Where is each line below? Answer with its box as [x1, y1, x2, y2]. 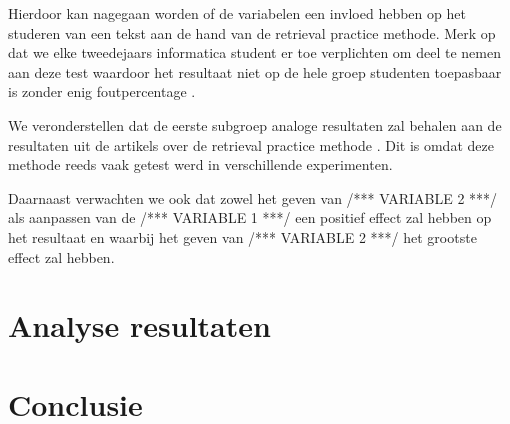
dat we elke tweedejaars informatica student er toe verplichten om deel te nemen [8, 42, 501, 63]
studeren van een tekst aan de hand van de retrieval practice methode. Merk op [8, 22, 496, 43]
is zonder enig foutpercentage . [8, 81, 196, 102]
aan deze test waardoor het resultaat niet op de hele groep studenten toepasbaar [8, 61, 502, 82]
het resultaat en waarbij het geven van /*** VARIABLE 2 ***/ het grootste [8, 226, 477, 247]
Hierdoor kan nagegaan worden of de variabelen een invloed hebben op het [8, 3, 466, 23]
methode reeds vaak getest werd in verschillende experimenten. [8, 154, 393, 175]
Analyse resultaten [8, 305, 271, 346]
